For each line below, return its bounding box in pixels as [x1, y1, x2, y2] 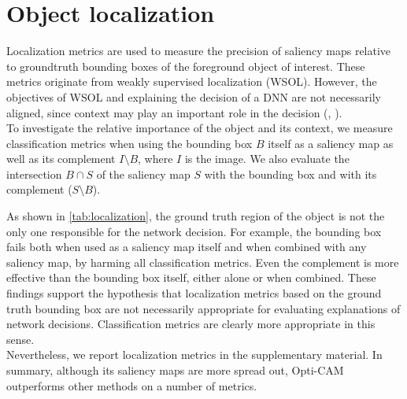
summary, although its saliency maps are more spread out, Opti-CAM [6, 362, 344, 378]
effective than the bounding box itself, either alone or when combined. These [6, 269, 376, 286]
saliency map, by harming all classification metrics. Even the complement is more [6, 253, 399, 270]
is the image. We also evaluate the [184, 150, 350, 167]
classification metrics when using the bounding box [6, 135, 253, 151]
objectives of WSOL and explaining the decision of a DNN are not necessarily [6, 88, 381, 105]
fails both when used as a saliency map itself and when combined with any [6, 238, 367, 255]
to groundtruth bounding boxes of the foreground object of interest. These [6, 57, 365, 74]
